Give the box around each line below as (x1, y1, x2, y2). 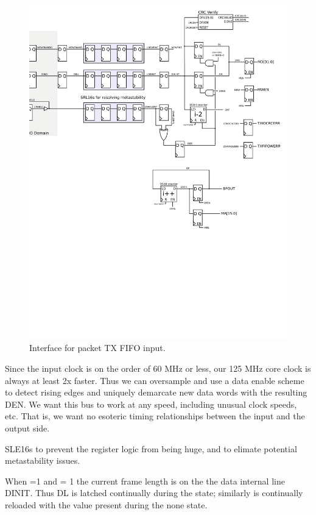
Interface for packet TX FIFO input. (29, 341, 166, 354)
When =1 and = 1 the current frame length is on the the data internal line (5, 474, 285, 487)
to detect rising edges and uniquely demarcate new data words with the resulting (5, 386, 307, 399)
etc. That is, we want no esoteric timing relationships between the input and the (5, 410, 305, 422)
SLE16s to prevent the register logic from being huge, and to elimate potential (5, 442, 297, 455)
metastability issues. (5, 454, 80, 467)
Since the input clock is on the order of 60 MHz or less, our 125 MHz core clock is (5, 362, 311, 375)
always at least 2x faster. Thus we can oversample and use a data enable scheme (5, 374, 304, 386)
